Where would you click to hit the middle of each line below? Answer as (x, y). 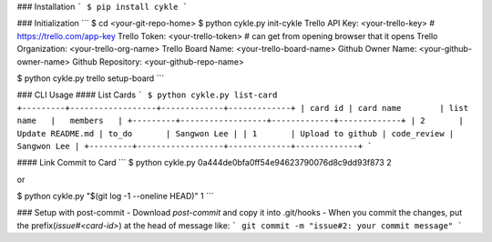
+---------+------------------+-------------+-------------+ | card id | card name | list (243, 108)
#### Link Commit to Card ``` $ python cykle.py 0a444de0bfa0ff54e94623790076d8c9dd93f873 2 (204, 163)
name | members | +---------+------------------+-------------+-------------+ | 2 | (240, 121)
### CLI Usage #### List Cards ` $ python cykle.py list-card (147, 95)
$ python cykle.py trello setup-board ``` (91, 78)
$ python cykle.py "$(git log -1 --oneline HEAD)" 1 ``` (115, 197)
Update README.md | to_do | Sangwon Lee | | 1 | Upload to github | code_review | (236, 133)
